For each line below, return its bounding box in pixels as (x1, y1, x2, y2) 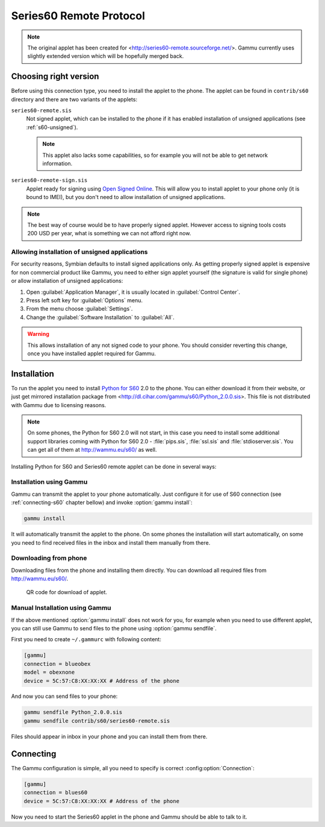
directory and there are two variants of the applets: (11, 95, 138, 103)
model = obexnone (23, 669, 75, 676)
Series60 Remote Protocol (11, 9, 146, 22)
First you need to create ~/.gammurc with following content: (11, 636, 162, 643)
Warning (27, 331, 49, 338)
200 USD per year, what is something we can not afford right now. (27, 230, 191, 237)
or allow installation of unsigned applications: (11, 277, 123, 285)
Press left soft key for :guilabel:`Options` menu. (26, 297, 143, 304)
